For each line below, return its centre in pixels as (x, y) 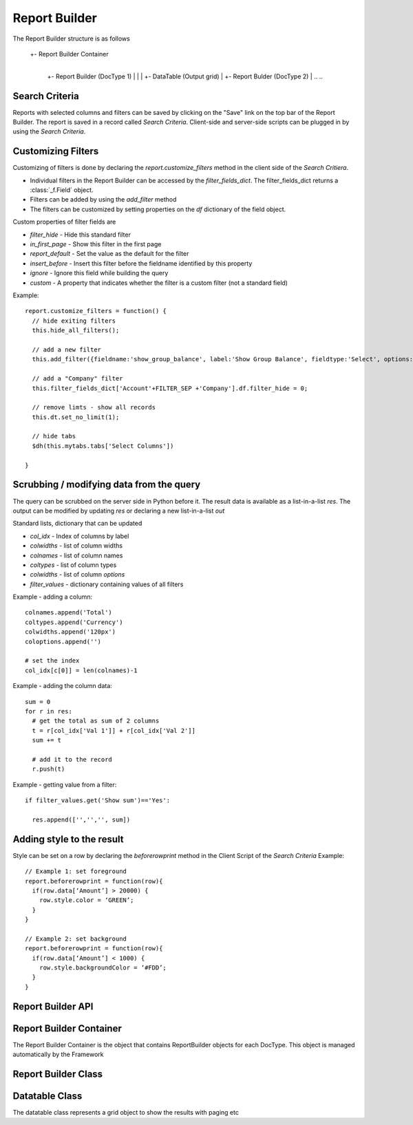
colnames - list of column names (76, 555)
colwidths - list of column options (77, 575)
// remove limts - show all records (94, 407)
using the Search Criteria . (49, 131)
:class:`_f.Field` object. (62, 190)
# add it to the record (72, 759)
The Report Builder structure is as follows (71, 39)
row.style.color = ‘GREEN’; (86, 900)
